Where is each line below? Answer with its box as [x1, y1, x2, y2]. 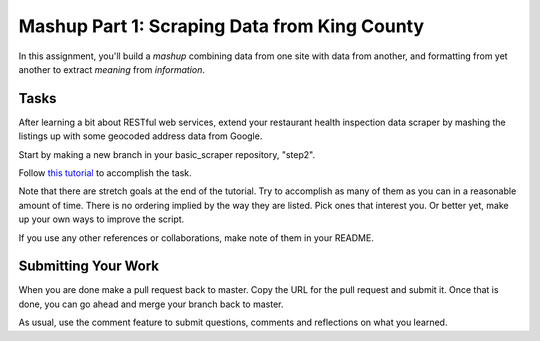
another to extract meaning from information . [18, 63, 205, 75]
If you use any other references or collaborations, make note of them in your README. [18, 231, 374, 244]
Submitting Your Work [18, 258, 160, 275]
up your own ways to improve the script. [18, 213, 185, 225]
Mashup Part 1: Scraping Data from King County [18, 15, 425, 37]
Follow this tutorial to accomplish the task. [18, 167, 192, 179]
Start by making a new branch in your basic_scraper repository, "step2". [18, 148, 315, 160]
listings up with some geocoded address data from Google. [18, 130, 263, 142]
